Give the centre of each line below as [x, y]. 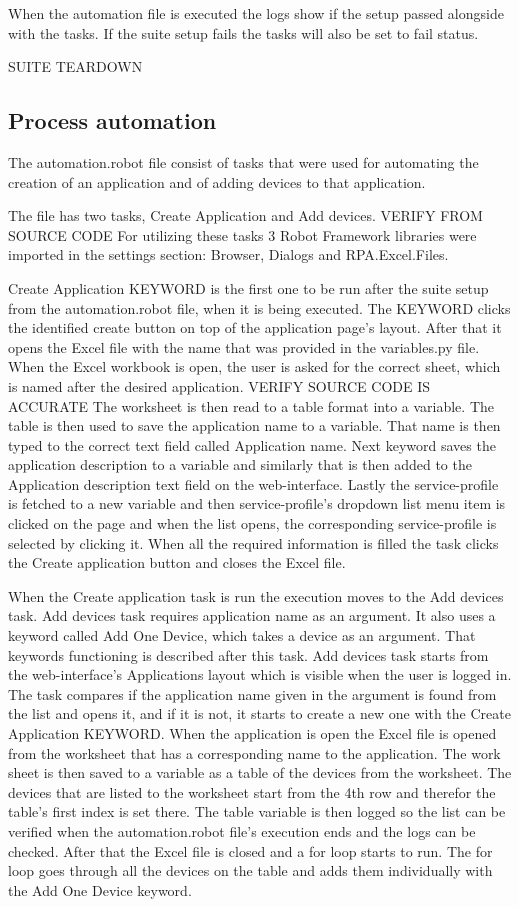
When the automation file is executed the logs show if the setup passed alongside [256, 13]
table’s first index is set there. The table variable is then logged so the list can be [257, 811]
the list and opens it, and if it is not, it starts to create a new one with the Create [259, 713]
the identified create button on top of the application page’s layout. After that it [255, 327]
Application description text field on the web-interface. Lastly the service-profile [253, 483]
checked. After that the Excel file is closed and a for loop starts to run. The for [250, 850]
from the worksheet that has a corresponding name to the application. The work [254, 752]
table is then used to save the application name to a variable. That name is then [254, 425]
